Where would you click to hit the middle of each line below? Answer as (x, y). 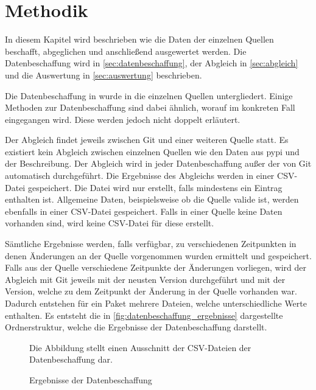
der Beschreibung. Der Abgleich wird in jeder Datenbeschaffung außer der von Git (158, 163)
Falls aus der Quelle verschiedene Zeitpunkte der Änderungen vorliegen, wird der (156, 267)
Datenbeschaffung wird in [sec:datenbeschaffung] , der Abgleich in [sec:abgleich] (152, 63)
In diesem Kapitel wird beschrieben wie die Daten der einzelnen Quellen (139, 39)
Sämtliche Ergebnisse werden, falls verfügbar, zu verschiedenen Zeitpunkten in (151, 244)
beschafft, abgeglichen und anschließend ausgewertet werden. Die (126, 51)
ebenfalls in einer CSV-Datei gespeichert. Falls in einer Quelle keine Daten (144, 211)
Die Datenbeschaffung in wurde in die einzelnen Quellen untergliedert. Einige (149, 95)
